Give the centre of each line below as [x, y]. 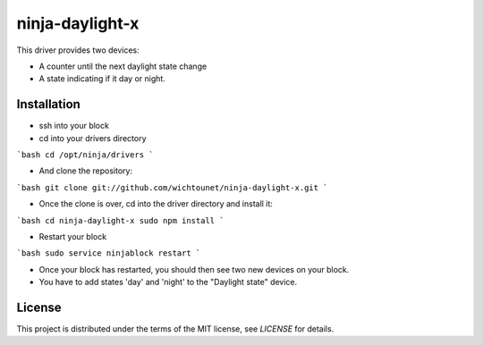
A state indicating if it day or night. [102, 79]
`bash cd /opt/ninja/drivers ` [85, 155]
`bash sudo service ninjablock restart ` [109, 253]
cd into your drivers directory [93, 138]
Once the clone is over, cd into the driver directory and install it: [156, 204]
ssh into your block [74, 126]
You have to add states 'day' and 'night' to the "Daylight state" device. [168, 282]
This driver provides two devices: [78, 50]
